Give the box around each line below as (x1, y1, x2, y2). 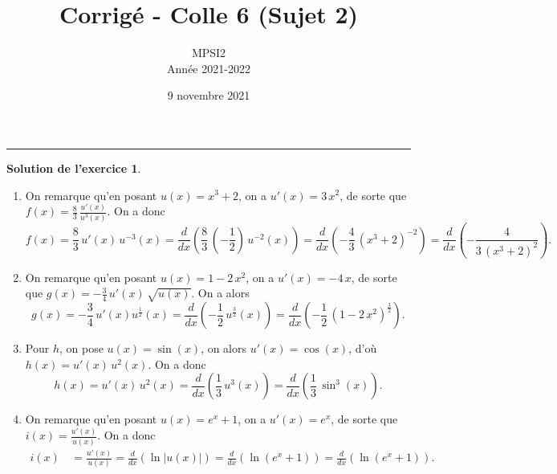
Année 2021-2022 (167, 59, 250, 76)
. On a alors (191, 284, 250, 301)
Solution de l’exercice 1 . (6, 159, 141, 176)
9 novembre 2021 (167, 87, 250, 104)
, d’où (348, 340, 377, 357)
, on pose (59, 340, 104, 357)
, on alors (201, 340, 247, 357)
